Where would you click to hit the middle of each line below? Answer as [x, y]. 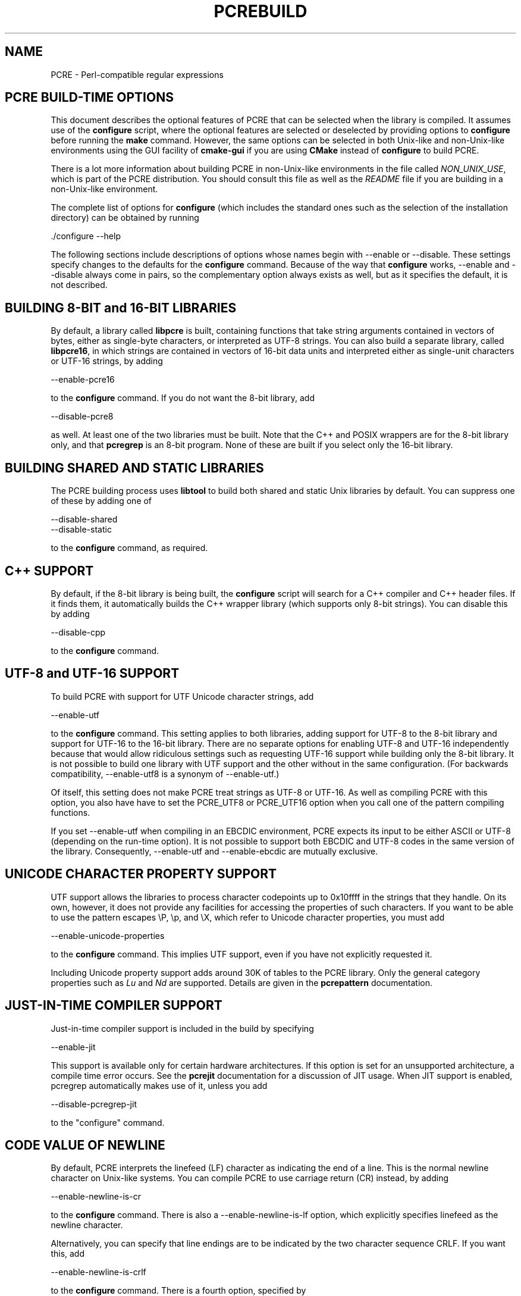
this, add [68, 1254]
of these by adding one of [101, 501]
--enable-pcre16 [83, 380]
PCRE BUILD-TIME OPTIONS [89, 98]
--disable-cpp [78, 632]
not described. [79, 285]
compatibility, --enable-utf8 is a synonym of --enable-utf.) [165, 774]
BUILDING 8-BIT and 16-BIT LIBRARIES [121, 308]
